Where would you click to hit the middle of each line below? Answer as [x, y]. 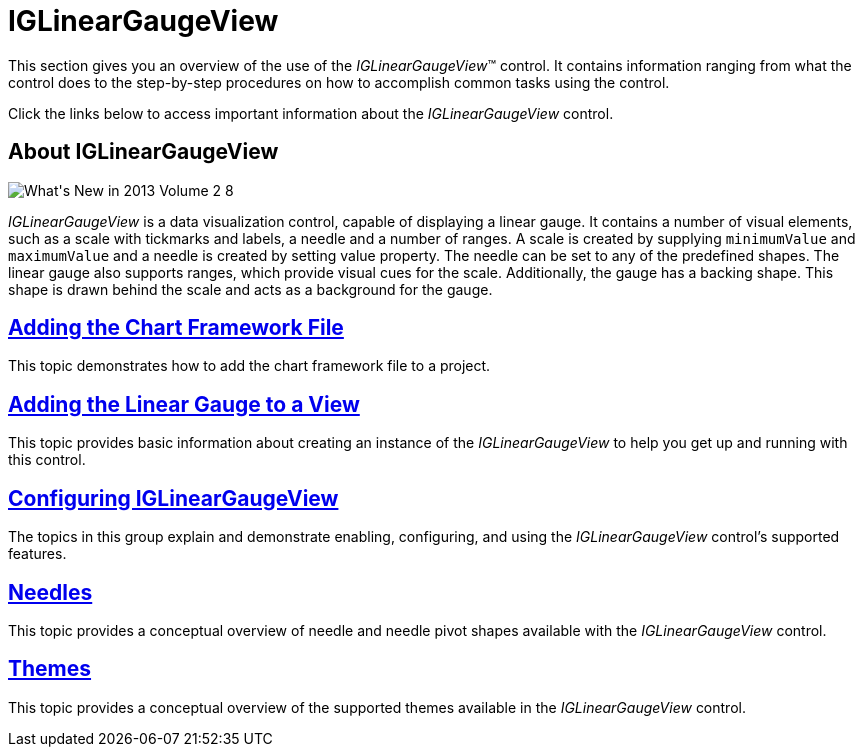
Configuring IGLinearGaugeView [173, 498]
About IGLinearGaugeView [143, 152]
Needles [50, 592]
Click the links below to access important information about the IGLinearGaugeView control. [311, 113]
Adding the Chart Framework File [176, 328]
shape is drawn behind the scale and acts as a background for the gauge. [250, 289]
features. [37, 554]
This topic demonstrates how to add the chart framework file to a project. [249, 366]
